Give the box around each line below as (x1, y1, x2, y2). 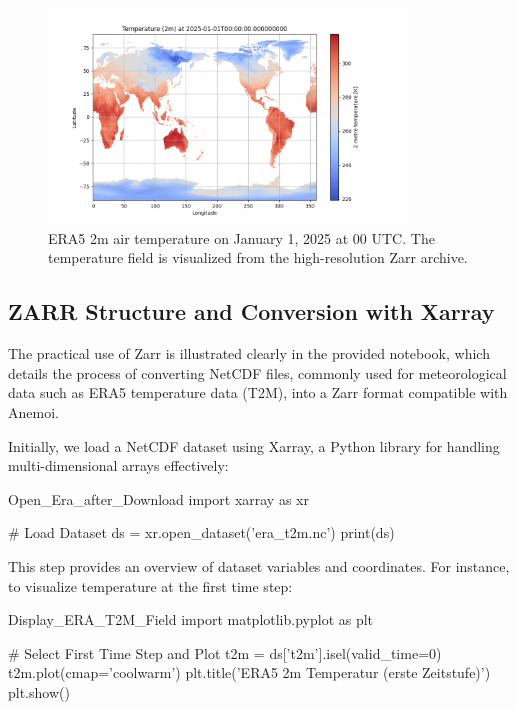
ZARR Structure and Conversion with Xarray (8, 296, 495, 327)
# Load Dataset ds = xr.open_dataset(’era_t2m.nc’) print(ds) (8, 522, 395, 543)
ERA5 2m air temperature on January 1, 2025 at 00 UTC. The (48, 227, 435, 248)
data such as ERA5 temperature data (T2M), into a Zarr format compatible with (8, 382, 508, 403)
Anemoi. (8, 402, 59, 422)
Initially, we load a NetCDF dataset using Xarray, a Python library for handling (8, 435, 500, 456)
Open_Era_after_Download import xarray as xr (8, 488, 309, 509)
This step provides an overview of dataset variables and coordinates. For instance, (8, 555, 510, 576)
